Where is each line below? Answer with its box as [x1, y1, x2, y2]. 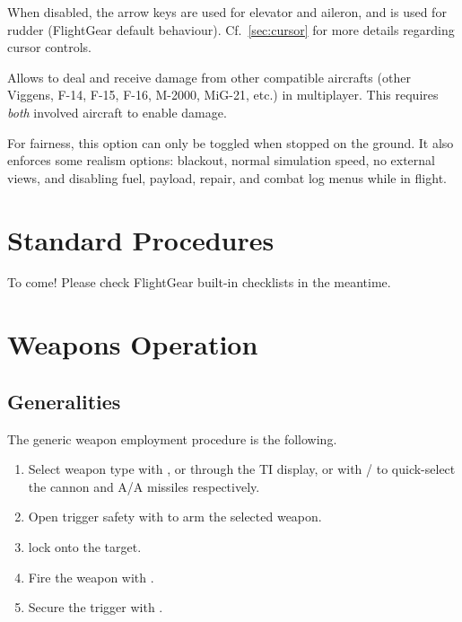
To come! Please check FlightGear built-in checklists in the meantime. [7, 273, 391, 292]
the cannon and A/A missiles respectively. [28, 477, 260, 495]
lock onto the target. [28, 538, 142, 556]
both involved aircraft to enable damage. [7, 102, 227, 121]
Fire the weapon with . [28, 567, 154, 586]
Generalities [7, 387, 121, 415]
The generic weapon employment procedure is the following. [7, 429, 337, 448]
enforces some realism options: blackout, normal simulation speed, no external [7, 151, 435, 170]
